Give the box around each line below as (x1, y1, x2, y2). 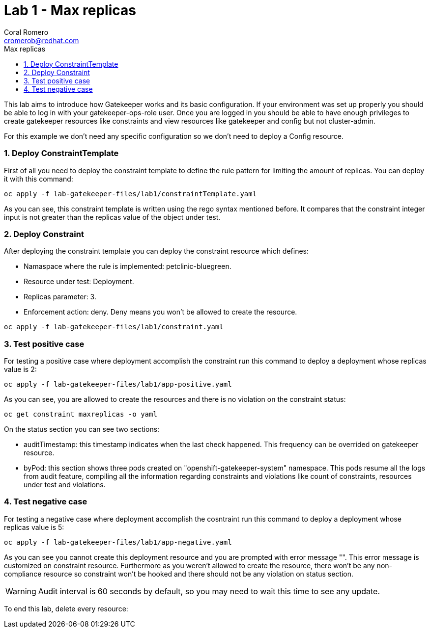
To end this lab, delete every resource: (4, 604, 128, 613)
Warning (5, 586, 36, 596)
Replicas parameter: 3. (24, 292, 96, 301)
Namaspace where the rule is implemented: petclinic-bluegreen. (24, 262, 231, 271)
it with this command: (4, 174, 73, 183)
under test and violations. (24, 480, 106, 489)
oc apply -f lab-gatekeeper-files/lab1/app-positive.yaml (4, 380, 232, 388)
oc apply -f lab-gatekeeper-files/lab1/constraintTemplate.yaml (4, 189, 257, 198)
